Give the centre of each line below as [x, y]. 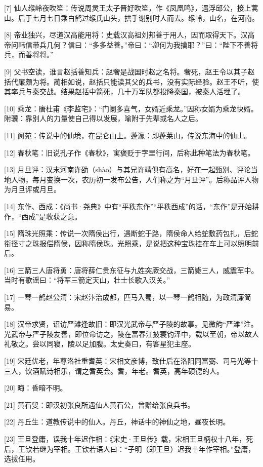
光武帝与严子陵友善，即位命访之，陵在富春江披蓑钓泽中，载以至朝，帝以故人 [131, 334]
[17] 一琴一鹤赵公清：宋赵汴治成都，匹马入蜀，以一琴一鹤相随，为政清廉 [124, 297]
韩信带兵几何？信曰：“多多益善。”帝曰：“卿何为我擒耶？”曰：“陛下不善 [135, 44]
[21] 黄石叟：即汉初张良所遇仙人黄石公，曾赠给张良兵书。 [99, 404]
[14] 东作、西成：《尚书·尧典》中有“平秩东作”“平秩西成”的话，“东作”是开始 [128, 206]
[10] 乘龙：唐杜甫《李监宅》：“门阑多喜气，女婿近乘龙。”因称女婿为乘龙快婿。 [131, 108]
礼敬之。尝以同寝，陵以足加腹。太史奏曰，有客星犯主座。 [100, 344]
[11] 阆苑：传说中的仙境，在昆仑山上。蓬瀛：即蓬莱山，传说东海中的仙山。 [128, 135]
